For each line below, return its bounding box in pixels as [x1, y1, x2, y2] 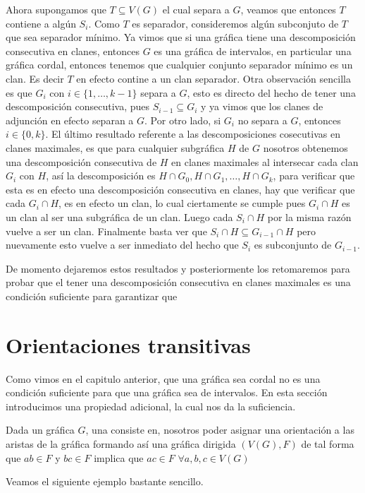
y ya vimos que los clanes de [200, 99, 323, 114]
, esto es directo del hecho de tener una [187, 85, 356, 100]
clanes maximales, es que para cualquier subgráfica [6, 140, 225, 155]
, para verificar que [273, 168, 355, 183]
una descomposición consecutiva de [6, 154, 157, 169]
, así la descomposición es [46, 168, 156, 183]
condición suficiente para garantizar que [6, 288, 178, 303]
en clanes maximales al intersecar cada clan [171, 154, 359, 169]
